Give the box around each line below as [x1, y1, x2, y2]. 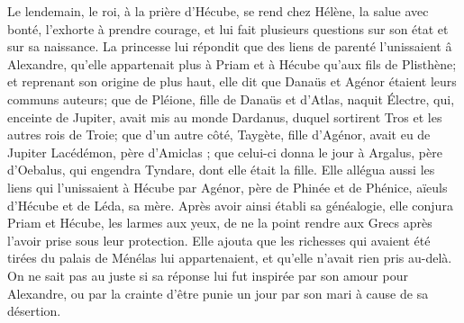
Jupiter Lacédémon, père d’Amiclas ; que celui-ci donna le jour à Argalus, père [7, 142, 442, 161]
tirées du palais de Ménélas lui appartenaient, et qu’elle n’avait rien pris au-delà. [7, 248, 452, 267]
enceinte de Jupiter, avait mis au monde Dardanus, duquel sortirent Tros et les [7, 107, 442, 126]
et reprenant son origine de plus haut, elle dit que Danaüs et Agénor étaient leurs [7, 72, 457, 91]
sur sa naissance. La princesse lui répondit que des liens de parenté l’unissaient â [7, 37, 452, 56]
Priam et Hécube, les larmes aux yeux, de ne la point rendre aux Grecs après [7, 213, 432, 232]
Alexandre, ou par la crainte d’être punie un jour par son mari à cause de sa [7, 283, 429, 302]
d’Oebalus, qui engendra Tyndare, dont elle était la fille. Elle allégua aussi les [7, 160, 435, 179]
